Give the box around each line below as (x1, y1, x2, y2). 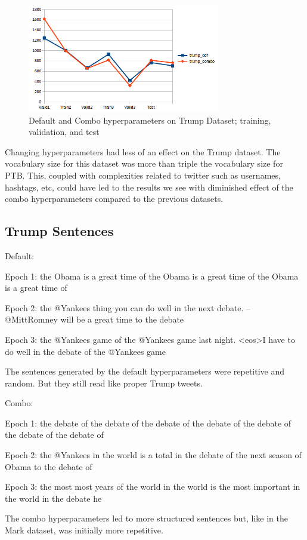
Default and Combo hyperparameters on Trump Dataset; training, (29, 113, 271, 126)
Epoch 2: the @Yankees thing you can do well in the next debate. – (5, 301, 251, 314)
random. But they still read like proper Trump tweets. (5, 376, 203, 389)
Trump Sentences (5, 222, 114, 240)
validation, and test (29, 125, 100, 138)
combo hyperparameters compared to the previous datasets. (5, 192, 224, 205)
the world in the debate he (5, 492, 102, 504)
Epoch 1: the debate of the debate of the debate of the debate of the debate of (5, 416, 292, 429)
